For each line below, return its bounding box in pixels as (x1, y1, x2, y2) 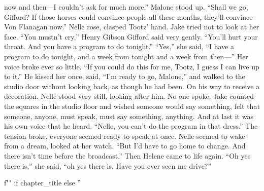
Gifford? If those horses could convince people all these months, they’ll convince (4, 11, 253, 22)
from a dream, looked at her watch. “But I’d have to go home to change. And (4, 140, 246, 151)
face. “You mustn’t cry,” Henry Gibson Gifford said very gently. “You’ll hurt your (4, 31, 258, 42)
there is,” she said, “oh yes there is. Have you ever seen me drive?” (4, 160, 212, 171)
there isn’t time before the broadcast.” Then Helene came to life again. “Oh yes (4, 150, 251, 161)
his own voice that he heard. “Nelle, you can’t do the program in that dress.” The (4, 121, 258, 131)
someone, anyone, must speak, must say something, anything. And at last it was (4, 110, 253, 121)
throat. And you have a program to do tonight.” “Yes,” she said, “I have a (4, 41, 234, 52)
